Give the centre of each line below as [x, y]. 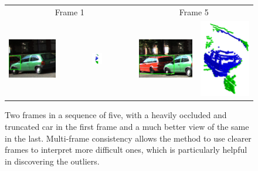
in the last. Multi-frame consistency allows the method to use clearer [128, 138]
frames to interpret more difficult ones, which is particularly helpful [126, 150]
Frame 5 [194, 11]
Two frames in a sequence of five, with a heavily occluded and [116, 115]
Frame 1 [69, 11]
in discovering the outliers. [52, 161]
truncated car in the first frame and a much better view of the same [127, 126]
